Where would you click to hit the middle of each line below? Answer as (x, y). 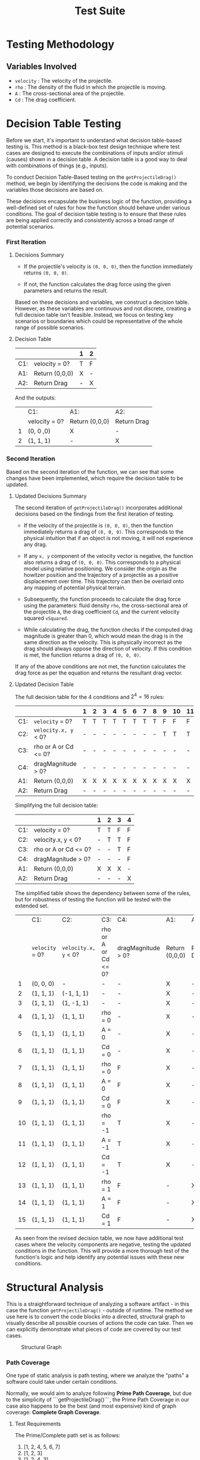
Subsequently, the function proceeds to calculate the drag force (102, 599)
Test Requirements (38, 1424)
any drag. (35, 544)
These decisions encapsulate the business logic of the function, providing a (99, 201)
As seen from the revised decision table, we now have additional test (99, 1238)
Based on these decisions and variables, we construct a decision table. (102, 302)
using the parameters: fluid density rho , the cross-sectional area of (106, 605)
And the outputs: (35, 398)
